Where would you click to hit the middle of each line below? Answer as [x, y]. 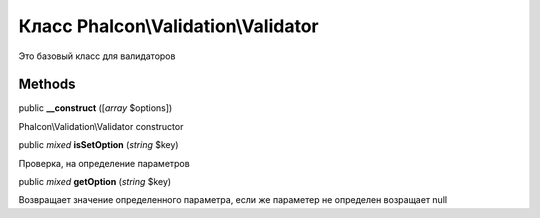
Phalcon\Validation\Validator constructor [101, 126]
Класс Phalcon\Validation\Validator [168, 26]
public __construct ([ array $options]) [95, 108]
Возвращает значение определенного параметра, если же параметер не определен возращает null [233, 200]
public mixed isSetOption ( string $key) [98, 145]
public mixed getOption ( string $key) [95, 182]
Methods [47, 84]
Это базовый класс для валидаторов [97, 56]
